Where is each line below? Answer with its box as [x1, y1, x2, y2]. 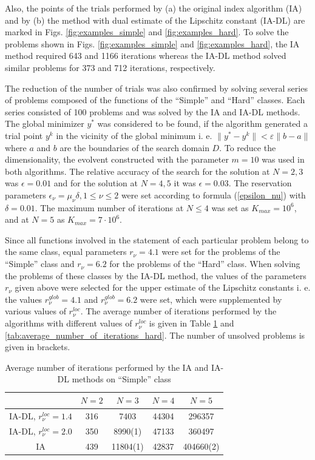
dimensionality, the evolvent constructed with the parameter [5, 153, 229, 166]
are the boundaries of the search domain [59, 141, 209, 154]
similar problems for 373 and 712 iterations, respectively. [5, 61, 215, 73]
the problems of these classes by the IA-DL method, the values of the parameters [5, 269, 307, 282]
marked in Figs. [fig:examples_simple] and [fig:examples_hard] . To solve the [5, 25, 289, 38]
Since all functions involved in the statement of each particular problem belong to [5, 233, 309, 246]
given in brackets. [5, 340, 70, 353]
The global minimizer [5, 117, 84, 130]
